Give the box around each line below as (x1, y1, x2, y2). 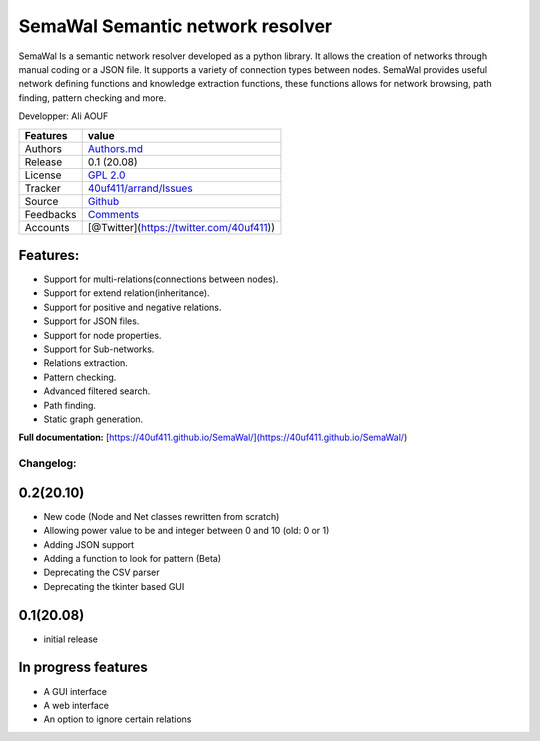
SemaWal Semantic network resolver (18, 15, 333, 37)
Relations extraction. (43, 357, 129, 369)
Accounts (24, 220, 70, 234)
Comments (87, 207, 140, 221)
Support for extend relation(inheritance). (43, 287, 210, 299)
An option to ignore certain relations (43, 713, 192, 725)
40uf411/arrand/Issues (87, 181, 194, 195)
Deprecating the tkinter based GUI (43, 580, 185, 592)
